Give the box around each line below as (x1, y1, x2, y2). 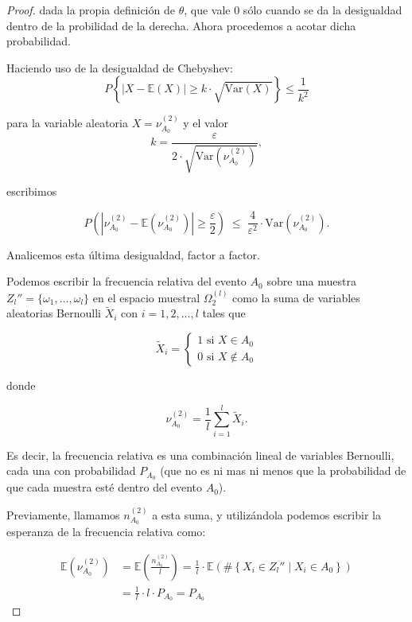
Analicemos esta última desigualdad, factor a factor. (6, 246, 260, 262)
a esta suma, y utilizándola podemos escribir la (152, 506, 381, 523)
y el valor (183, 115, 229, 131)
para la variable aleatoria (6, 115, 128, 131)
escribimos (6, 183, 57, 200)
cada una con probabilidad (6, 462, 136, 479)
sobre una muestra (266, 273, 356, 290)
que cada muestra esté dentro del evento (6, 479, 202, 496)
